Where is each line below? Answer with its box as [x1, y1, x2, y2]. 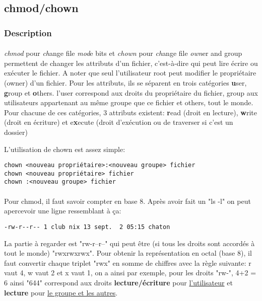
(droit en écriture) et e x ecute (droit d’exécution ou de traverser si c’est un [4, 117, 233, 127]
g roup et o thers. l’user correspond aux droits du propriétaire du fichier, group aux [4, 87, 258, 98]
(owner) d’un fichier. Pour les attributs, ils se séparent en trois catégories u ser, [4, 78, 247, 88]
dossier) [4, 126, 28, 137]
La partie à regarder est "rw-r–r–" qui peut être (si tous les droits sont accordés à [4, 238, 255, 248]
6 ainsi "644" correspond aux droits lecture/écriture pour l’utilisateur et [4, 277, 233, 287]
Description [4, 26, 52, 39]
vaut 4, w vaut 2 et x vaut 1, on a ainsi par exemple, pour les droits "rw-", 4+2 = [4, 267, 256, 278]
